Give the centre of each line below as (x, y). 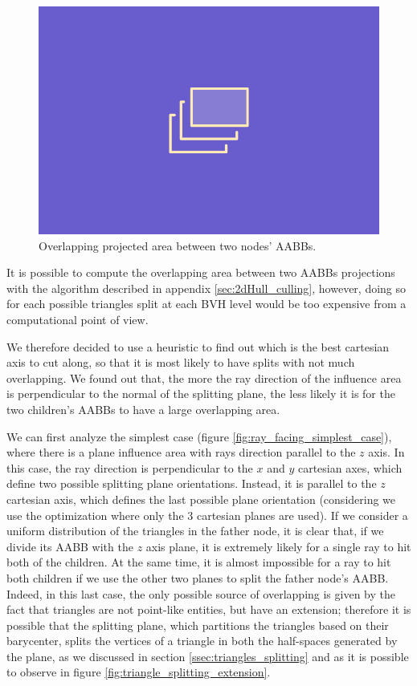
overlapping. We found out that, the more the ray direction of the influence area (204, 378)
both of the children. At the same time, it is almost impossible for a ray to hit (199, 562)
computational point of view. (78, 320)
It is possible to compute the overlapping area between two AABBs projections (201, 272)
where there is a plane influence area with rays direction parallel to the (181, 452)
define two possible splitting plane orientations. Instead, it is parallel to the (192, 483)
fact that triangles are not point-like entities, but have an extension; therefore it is (209, 609)
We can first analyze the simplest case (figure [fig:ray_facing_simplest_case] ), (199, 436)
